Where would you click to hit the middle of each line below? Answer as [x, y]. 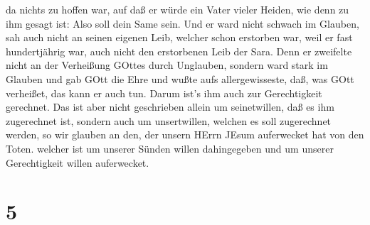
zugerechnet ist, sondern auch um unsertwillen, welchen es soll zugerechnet [169, 120]
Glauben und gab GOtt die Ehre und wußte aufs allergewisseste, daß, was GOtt [180, 78]
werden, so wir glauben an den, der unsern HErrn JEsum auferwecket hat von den [185, 135]
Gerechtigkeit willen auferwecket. [78, 162]
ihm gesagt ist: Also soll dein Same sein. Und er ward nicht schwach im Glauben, [183, 23]
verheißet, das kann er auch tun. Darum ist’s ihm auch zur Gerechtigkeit [164, 93]
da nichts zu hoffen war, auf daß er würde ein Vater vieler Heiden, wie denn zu [178, 9]
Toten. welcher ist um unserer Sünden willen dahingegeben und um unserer [170, 148]
